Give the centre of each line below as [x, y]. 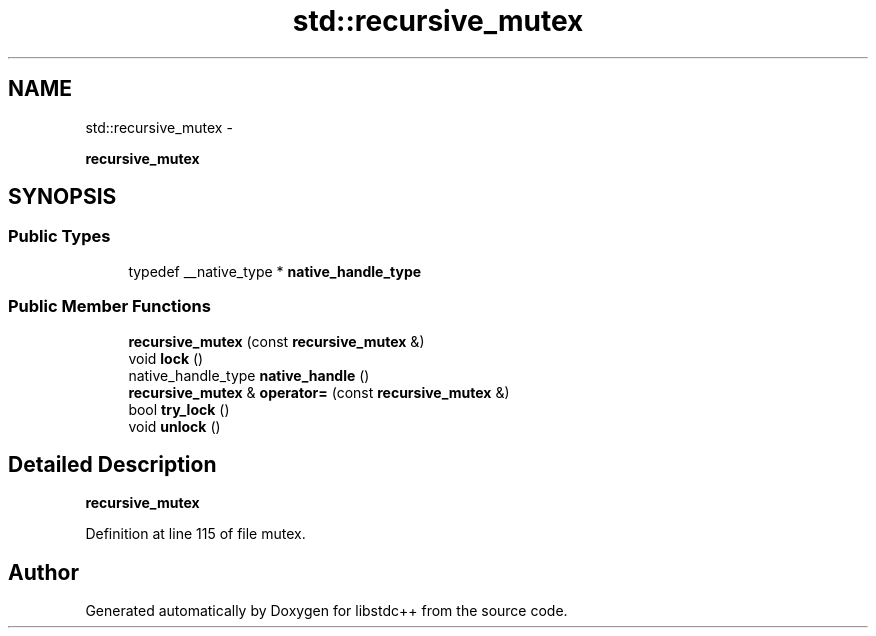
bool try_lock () [179, 409]
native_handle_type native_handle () [249, 375]
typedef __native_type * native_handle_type [275, 271]
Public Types [59, 236]
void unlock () [174, 426]
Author [43, 572]
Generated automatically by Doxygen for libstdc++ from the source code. [326, 611]
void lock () [166, 358]
